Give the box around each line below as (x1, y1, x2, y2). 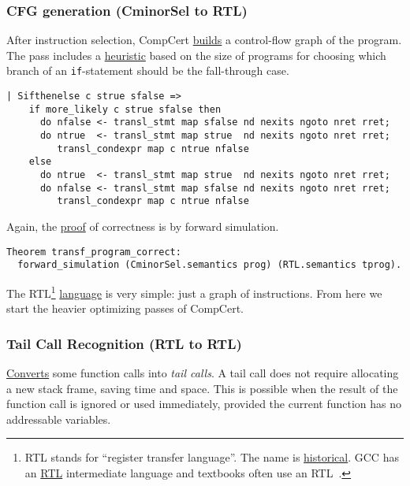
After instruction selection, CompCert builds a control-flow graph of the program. (6, 32, 402, 48)
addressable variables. (6, 410, 111, 427)
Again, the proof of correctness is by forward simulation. (6, 217, 279, 234)
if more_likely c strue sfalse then (28, 103, 222, 115)
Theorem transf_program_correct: (6, 246, 181, 258)
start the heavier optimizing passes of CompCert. (6, 300, 244, 317)
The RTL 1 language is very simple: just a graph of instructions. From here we (6, 282, 382, 301)
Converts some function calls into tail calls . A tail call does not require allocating (6, 364, 399, 380)
